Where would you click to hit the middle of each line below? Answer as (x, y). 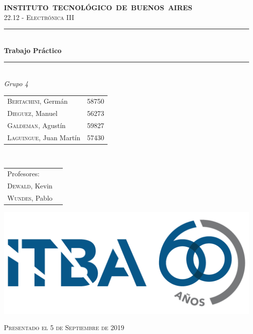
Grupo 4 (16, 83)
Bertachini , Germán (38, 101)
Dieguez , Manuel (33, 113)
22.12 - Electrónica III (39, 17)
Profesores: (24, 174)
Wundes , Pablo (30, 197)
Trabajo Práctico (33, 50)
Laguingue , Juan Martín (44, 137)
